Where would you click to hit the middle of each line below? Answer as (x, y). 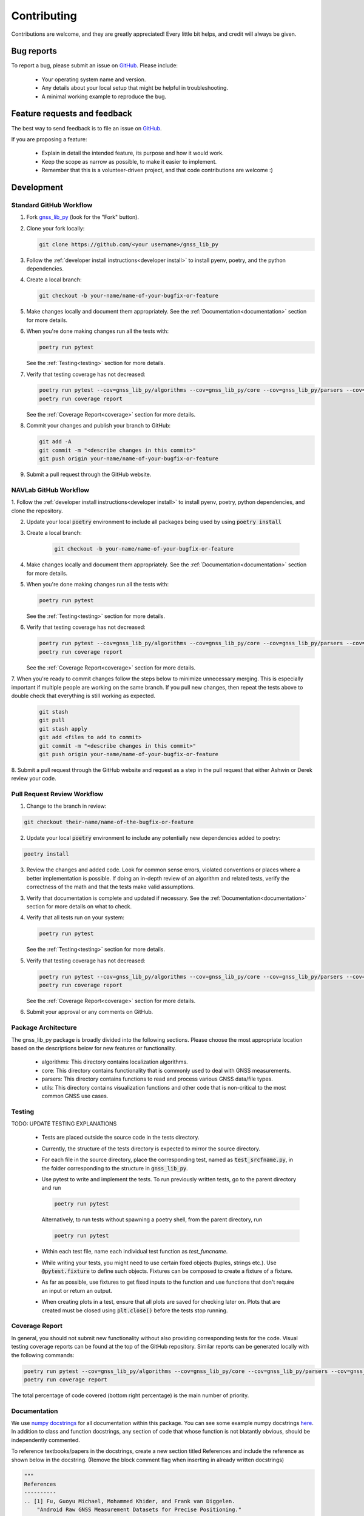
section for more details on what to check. (79, 906)
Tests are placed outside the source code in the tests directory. (120, 1138)
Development (37, 187)
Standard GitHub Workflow (52, 205)
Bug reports (34, 51)
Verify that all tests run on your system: (75, 917)
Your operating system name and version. (94, 79)
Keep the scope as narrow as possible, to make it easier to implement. (129, 161)
